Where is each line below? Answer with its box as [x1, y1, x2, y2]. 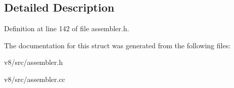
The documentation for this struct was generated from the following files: [4, 40, 231, 50]
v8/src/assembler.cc [4, 73, 65, 84]
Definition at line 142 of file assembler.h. [4, 23, 129, 34]
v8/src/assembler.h [4, 57, 63, 67]
